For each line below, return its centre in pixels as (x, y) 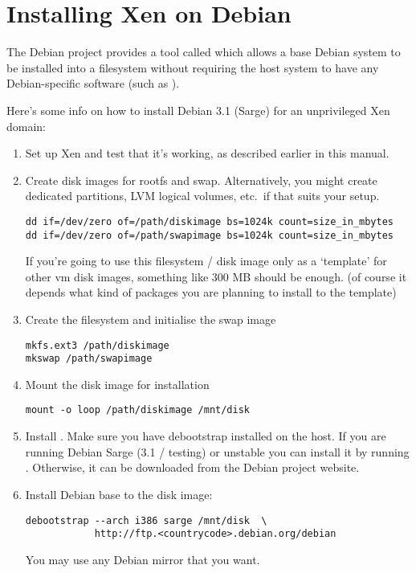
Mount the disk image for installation (117, 384)
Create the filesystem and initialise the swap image (151, 319)
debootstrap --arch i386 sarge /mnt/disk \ (146, 520)
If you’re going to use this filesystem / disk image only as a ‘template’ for (206, 261)
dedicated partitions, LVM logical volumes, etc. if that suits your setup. (202, 196)
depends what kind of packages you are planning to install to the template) (211, 292)
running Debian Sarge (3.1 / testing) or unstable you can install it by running (217, 451)
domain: (27, 126)
